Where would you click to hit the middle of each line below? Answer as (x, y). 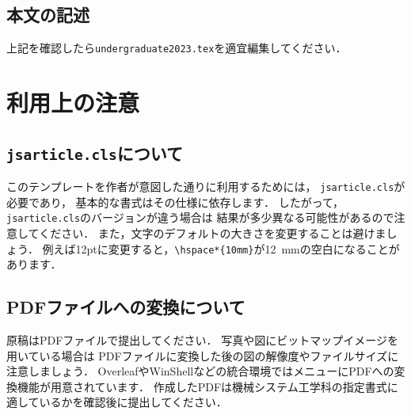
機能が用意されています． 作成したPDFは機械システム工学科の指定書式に (207, 386)
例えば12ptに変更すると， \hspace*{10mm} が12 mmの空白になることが (221, 248)
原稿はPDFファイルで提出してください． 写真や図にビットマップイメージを (202, 339)
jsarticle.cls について (95, 152)
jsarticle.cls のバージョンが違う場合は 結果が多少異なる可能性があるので (200, 217)
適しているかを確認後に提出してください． (117, 402)
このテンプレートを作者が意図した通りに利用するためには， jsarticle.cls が (206, 187)
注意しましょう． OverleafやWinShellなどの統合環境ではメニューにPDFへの (200, 371)
